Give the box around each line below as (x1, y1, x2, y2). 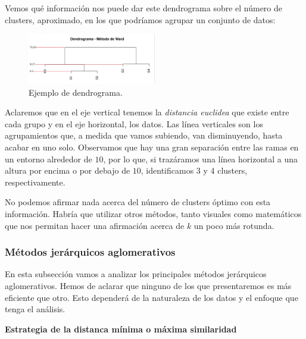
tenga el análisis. (5, 303, 65, 315)
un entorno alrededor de (5, 152, 92, 165)
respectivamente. (5, 175, 65, 188)
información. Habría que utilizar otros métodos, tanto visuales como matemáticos (5, 207, 302, 219)
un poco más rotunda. (193, 219, 274, 231)
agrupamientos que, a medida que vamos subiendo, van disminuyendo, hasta (5, 129, 283, 142)
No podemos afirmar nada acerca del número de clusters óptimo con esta (5, 196, 271, 208)
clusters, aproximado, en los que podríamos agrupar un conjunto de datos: (5, 13, 276, 26)
